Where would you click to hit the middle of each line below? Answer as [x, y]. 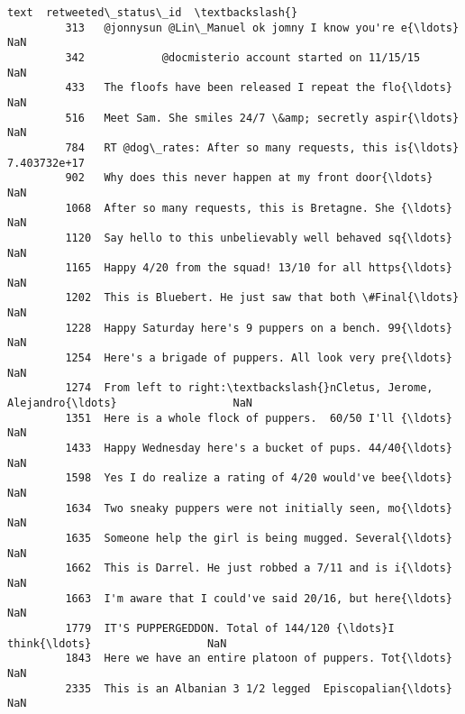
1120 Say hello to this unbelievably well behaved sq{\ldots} [259, 238]
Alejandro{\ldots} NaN [130, 403]
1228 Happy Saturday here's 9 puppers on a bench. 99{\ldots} [259, 328]
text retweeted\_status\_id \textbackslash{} [153, 13]
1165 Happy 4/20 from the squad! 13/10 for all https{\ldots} [259, 268]
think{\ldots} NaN [117, 643]
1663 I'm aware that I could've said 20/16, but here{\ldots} [259, 598]
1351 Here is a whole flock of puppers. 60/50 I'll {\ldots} [259, 418]
